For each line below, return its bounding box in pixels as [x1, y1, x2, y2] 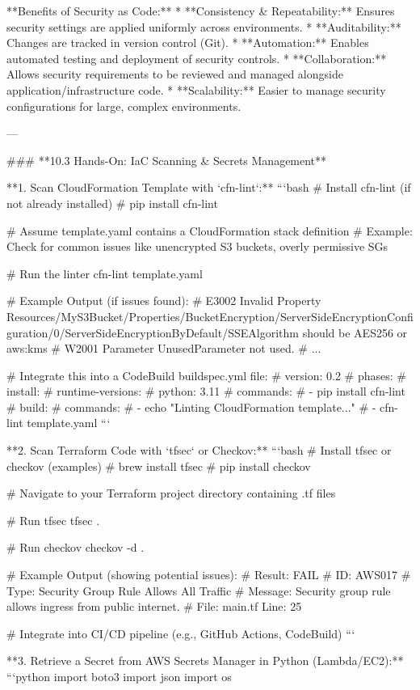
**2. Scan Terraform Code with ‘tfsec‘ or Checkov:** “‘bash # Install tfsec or [6, 442, 392, 459]
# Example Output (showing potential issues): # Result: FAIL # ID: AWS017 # [6, 566, 411, 583]
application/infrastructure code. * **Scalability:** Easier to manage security [6, 81, 386, 98]
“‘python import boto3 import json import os [6, 668, 232, 684]
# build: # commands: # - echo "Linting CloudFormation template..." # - [6, 398, 376, 415]
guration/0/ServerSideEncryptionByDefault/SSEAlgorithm [6, 324, 299, 341]
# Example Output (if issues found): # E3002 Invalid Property [6, 292, 321, 309]
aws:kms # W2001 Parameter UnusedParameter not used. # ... [6, 340, 321, 357]
